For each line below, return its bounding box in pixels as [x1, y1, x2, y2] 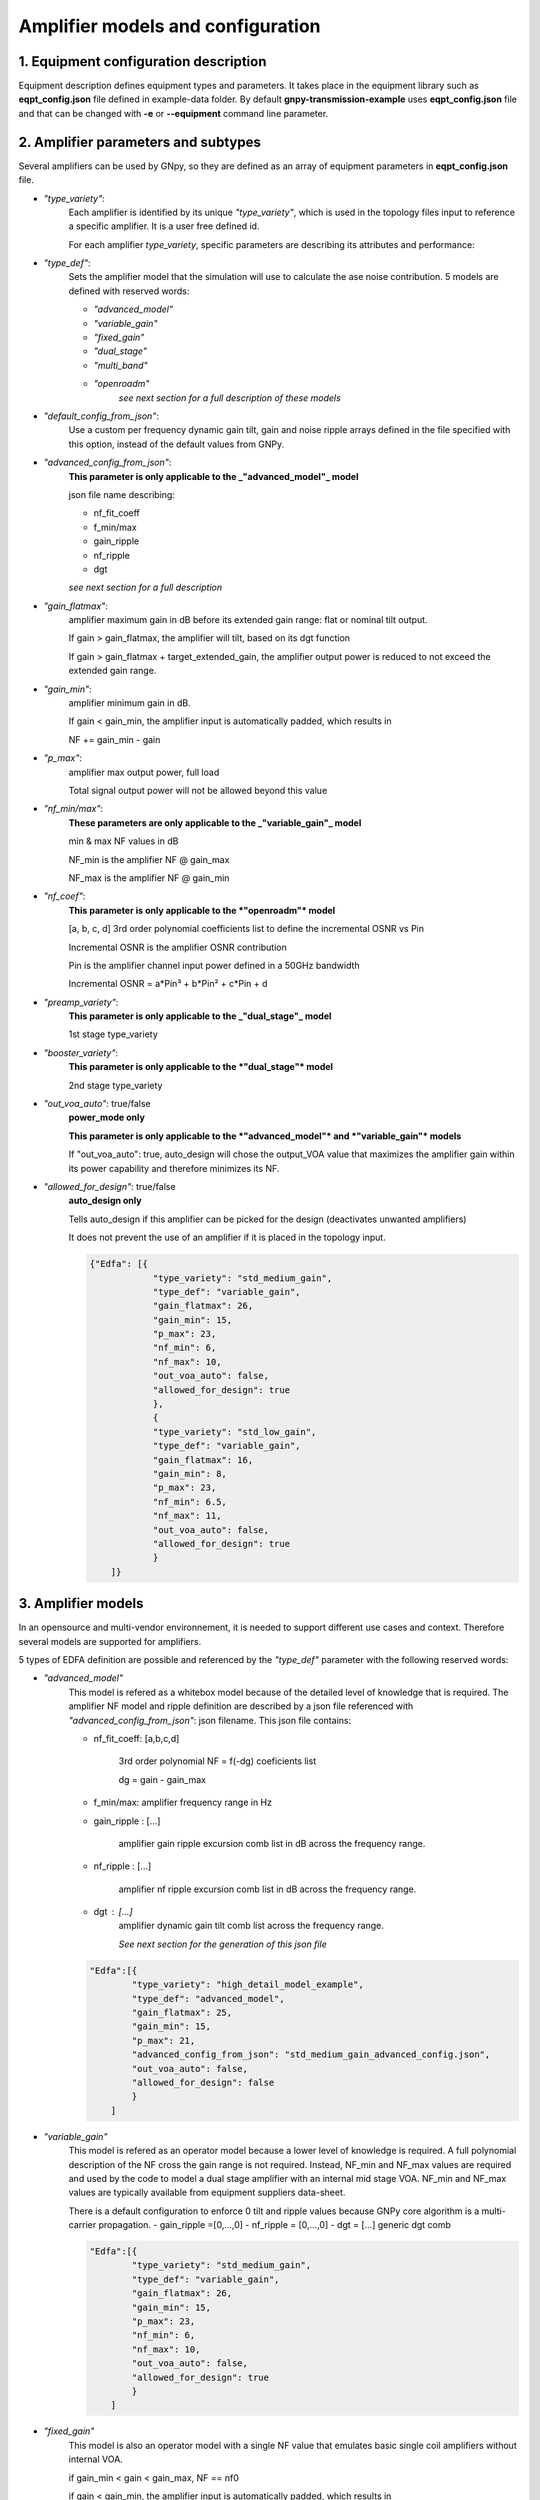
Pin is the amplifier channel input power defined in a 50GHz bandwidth [68, 959, 360, 971]
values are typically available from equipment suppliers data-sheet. [68, 2186, 346, 2199]
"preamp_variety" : [43, 996, 119, 1008]
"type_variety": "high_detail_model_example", [131, 1979, 364, 1990]
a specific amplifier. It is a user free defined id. [68, 220, 260, 232]
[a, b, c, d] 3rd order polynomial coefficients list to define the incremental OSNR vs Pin [68, 923, 425, 935]
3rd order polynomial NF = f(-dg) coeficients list [118, 1755, 317, 1767]
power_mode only [68, 1111, 145, 1124]
